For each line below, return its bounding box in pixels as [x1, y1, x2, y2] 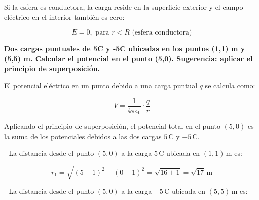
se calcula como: [205, 80, 255, 90]
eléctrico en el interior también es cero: [4, 11, 125, 22]
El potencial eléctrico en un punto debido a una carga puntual [4, 80, 198, 90]
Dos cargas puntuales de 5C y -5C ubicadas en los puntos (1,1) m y [4, 43, 245, 54]
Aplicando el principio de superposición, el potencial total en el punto [4, 121, 220, 131]
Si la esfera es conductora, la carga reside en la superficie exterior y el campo [4, 2, 243, 12]
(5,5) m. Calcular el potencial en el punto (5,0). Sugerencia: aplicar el [4, 53, 253, 63]
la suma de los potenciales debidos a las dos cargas [4, 130, 162, 141]
